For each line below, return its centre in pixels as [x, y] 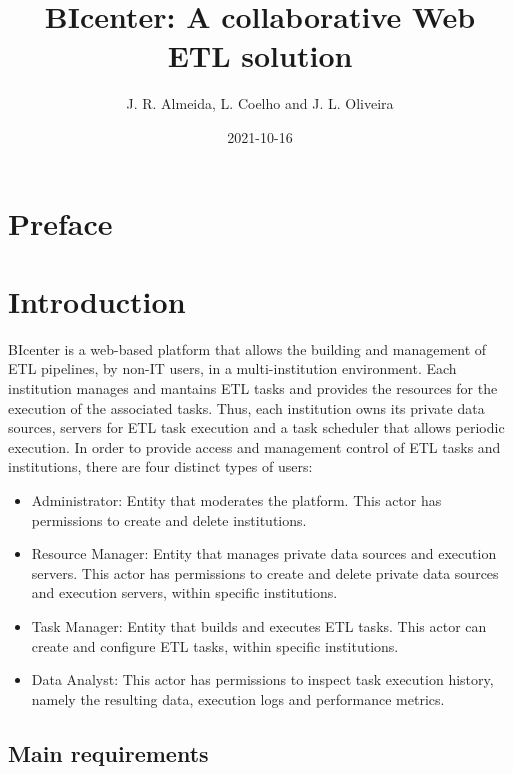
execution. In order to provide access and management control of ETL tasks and [254, 446]
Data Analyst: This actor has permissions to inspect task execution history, [262, 679]
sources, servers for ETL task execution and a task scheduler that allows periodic [256, 427]
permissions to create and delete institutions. [169, 519]
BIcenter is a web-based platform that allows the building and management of [247, 348]
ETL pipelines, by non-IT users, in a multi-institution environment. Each [232, 368]
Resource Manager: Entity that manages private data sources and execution [264, 553]
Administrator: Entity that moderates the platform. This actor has [236, 499]
